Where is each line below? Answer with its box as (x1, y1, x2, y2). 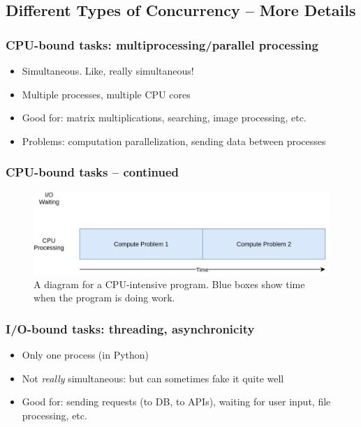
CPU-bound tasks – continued (6, 163, 179, 181)
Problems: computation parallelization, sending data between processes (22, 133, 326, 148)
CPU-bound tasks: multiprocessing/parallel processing (6, 36, 318, 53)
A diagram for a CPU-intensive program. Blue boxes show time (34, 276, 305, 291)
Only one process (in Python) (22, 347, 149, 362)
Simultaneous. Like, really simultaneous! (22, 63, 194, 77)
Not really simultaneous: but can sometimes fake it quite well (22, 370, 284, 385)
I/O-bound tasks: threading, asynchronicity (6, 320, 255, 337)
